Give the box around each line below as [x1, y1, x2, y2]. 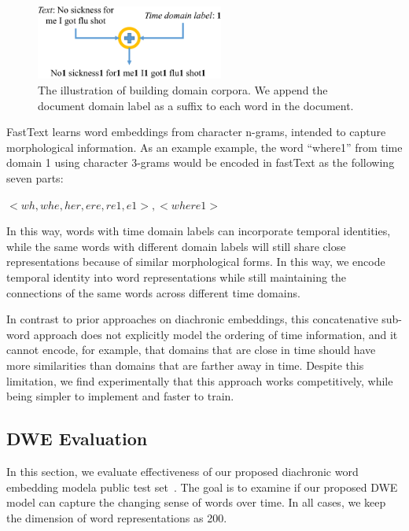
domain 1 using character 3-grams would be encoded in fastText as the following [6, 154, 395, 171]
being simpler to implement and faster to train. [6, 388, 234, 404]
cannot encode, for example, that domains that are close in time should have [6, 341, 376, 358]
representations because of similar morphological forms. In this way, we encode [6, 253, 385, 270]
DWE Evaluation [6, 426, 148, 451]
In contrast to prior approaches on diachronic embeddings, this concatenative [6, 311, 378, 327]
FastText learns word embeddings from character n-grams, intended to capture [6, 124, 386, 140]
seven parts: [6, 170, 64, 186]
